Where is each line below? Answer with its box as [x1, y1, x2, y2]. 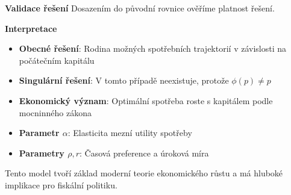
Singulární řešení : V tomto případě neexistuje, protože [19, 74, 229, 87]
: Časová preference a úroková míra [80, 146, 209, 159]
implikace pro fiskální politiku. [5, 178, 117, 191]
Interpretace [5, 22, 57, 34]
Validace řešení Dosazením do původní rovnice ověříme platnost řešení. [5, 2, 275, 14]
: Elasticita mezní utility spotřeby [67, 126, 192, 139]
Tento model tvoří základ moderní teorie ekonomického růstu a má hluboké [5, 167, 283, 179]
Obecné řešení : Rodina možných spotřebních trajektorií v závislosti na [19, 42, 287, 55]
